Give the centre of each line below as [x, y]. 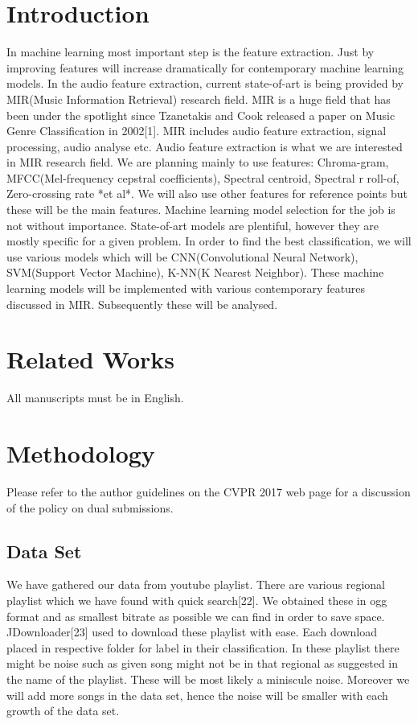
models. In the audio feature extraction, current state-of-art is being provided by [205, 83]
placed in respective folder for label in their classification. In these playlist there [203, 647]
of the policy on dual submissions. [90, 507]
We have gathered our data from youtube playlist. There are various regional [196, 584]
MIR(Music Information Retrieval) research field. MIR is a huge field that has [199, 99]
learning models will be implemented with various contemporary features [186, 288]
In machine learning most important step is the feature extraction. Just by [191, 52]
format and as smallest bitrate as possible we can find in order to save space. [196, 616]
